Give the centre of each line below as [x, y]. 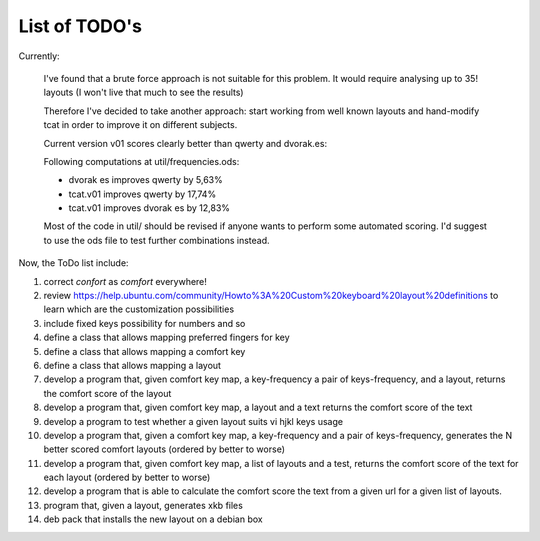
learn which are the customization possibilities [139, 309]
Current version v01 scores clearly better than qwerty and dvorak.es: [185, 143]
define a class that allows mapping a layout [132, 365]
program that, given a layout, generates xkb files [143, 505]
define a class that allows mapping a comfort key [144, 351]
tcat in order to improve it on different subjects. [140, 125]
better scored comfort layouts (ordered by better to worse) [164, 449]
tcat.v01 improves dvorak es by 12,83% [149, 208]
